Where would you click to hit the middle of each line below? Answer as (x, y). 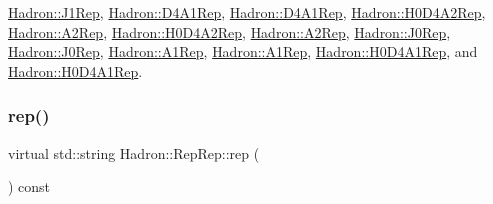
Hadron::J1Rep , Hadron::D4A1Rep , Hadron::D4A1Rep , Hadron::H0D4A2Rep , (247, 12)
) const (29, 186)
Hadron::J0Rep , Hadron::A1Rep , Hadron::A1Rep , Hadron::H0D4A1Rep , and (243, 51)
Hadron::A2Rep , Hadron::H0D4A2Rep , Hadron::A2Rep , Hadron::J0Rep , (229, 31)
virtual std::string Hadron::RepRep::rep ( (134, 152)
